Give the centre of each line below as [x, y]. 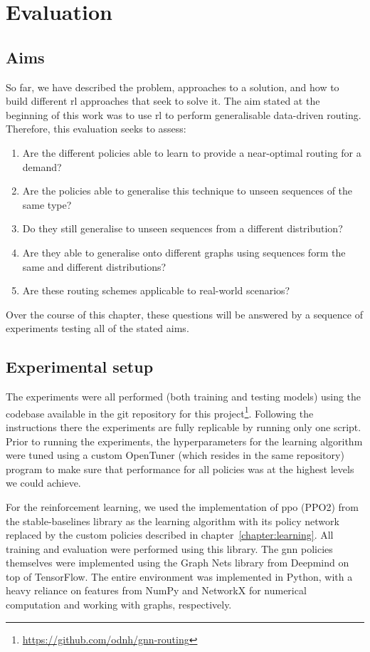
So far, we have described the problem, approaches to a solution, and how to [173, 87]
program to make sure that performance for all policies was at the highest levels [180, 469]
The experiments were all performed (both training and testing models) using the [184, 397]
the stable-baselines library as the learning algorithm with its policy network [173, 521]
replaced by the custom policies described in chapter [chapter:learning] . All [170, 535]
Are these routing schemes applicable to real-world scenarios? [156, 290]
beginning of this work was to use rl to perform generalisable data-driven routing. [184, 114]
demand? [42, 166]
